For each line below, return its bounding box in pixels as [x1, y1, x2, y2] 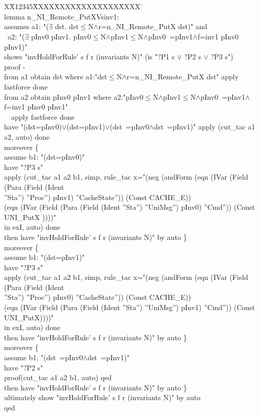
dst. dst [55, 21, 79, 32]
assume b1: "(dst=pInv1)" [4, 252, 85, 262]
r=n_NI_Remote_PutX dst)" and [98, 21, 207, 32]
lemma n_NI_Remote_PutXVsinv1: [4, 11, 119, 21]
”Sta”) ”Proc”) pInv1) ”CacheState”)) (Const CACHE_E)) [4, 191, 191, 202]
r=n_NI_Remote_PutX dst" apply [126, 71, 239, 82]
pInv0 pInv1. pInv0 [31, 31, 91, 42]
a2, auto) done [4, 131, 50, 142]
